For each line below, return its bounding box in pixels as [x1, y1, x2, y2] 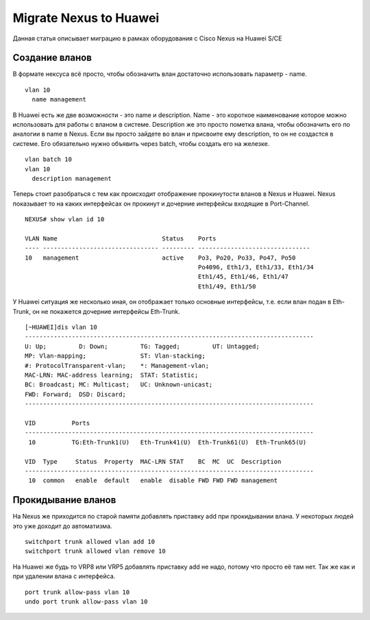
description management [32, 175, 112, 182]
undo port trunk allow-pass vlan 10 [25, 597, 148, 606]
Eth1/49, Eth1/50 [197, 282, 256, 290]
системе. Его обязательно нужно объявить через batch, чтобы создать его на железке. [12, 139, 270, 147]
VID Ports [25, 419, 90, 427]
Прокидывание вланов [12, 494, 116, 506]
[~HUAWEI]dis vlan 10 [25, 323, 97, 332]
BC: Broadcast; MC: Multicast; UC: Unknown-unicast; [25, 381, 213, 388]
